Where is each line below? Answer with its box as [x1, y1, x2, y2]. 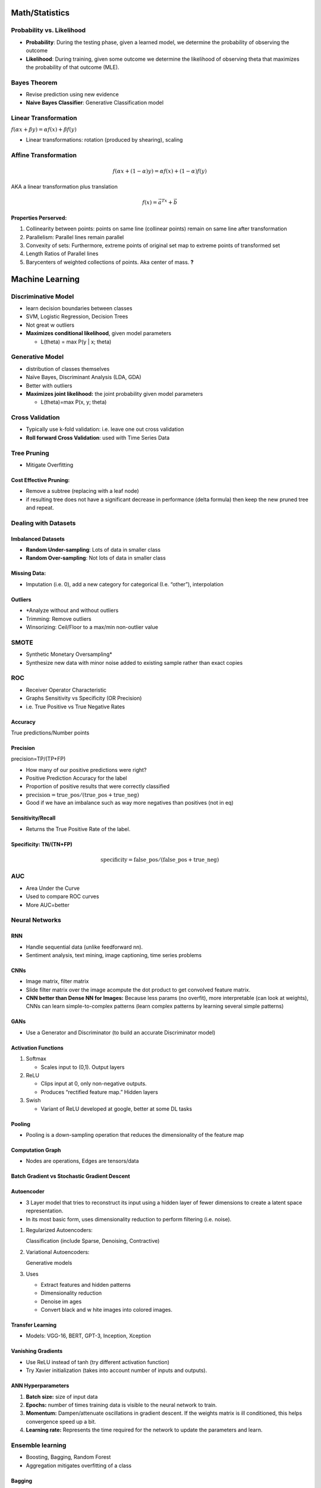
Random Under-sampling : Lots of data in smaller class [26, 546, 160, 554]
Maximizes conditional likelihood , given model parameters [26, 330, 172, 337]
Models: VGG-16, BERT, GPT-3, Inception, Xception [26, 1332, 151, 1339]
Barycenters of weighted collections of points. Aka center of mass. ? [26, 258, 194, 265]
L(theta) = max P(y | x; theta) [40, 338, 112, 345]
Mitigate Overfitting [26, 461, 74, 468]
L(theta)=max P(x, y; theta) [40, 399, 107, 406]
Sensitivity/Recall [11, 814, 56, 821]
